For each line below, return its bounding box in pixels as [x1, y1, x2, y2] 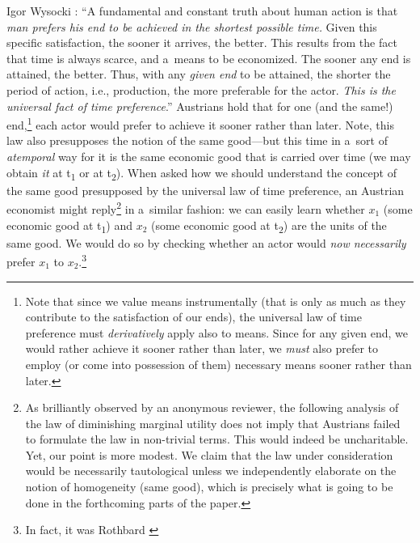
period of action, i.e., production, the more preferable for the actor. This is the [6, 81, 396, 98]
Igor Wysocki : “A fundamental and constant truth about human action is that [6, 2, 398, 19]
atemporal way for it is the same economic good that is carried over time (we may [6, 148, 411, 164]
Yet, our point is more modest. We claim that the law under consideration [25, 446, 393, 463]
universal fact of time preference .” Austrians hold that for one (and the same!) [6, 97, 393, 114]
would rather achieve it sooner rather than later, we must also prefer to [25, 340, 379, 357]
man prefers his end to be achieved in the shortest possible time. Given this [6, 18, 377, 35]
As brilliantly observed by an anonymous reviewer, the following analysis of [25, 399, 399, 416]
